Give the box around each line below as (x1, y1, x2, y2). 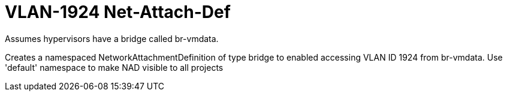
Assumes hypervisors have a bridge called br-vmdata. (5, 33, 219, 44)
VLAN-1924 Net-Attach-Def (5, 2, 231, 22)
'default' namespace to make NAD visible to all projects (5, 62, 224, 73)
